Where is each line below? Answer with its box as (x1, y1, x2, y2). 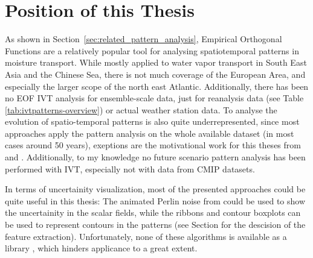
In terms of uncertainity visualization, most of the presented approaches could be (5, 183, 306, 195)
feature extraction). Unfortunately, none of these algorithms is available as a (5, 230, 287, 242)
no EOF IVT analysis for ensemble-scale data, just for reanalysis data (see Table (5, 92, 304, 104)
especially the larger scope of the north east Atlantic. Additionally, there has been (5, 80, 309, 92)
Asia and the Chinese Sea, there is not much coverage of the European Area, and (5, 68, 306, 80)
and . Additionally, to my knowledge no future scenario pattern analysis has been (5, 151, 306, 163)
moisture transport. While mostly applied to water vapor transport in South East (5, 56, 307, 69)
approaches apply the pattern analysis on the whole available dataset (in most (5, 127, 294, 139)
